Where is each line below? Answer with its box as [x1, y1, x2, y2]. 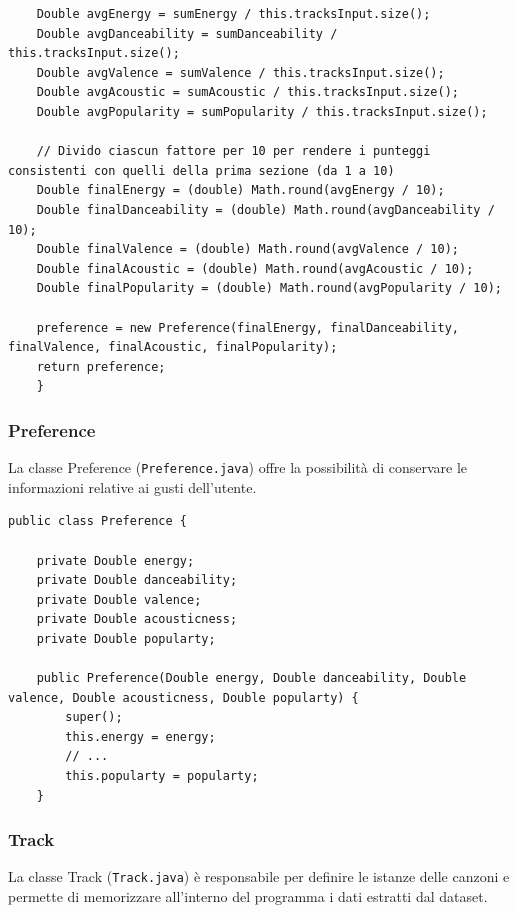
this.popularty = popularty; [65, 769, 259, 784]
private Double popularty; [36, 631, 216, 646]
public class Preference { [8, 514, 187, 529]
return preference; [36, 359, 166, 374]
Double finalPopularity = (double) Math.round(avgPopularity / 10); [36, 281, 502, 296]
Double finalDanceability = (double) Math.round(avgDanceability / [36, 202, 495, 217]
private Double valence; [36, 592, 202, 607]
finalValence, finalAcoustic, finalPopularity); [8, 340, 338, 355]
